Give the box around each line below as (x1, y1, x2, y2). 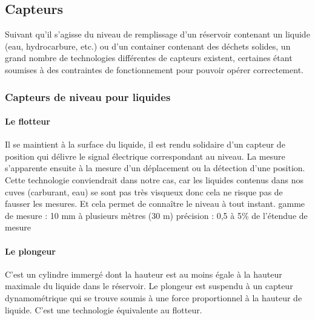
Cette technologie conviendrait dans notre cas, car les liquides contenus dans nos (5, 174, 303, 186)
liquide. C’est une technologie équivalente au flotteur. (5, 303, 202, 316)
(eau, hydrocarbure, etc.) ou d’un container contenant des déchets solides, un (5, 39, 291, 52)
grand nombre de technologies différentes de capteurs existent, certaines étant (5, 51, 293, 64)
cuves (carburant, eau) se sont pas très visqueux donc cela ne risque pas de (5, 185, 283, 198)
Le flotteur (5, 115, 50, 128)
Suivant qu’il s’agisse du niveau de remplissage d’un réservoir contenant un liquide (5, 28, 310, 41)
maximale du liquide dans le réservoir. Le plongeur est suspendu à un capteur (5, 279, 293, 292)
